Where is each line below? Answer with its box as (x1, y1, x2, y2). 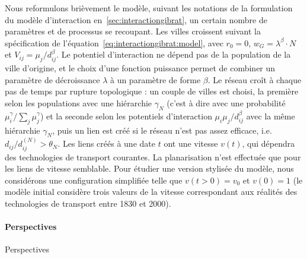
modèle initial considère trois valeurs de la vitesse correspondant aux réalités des (5, 185, 298, 198)
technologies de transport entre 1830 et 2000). (5, 197, 171, 209)
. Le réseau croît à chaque (207, 73, 302, 86)
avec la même (246, 109, 295, 122)
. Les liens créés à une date (57, 137, 155, 150)
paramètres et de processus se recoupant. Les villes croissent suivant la (5, 25, 261, 37)
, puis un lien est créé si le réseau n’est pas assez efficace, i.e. (52, 124, 272, 136)
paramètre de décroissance (5, 73, 100, 86)
